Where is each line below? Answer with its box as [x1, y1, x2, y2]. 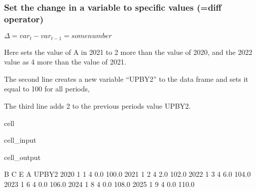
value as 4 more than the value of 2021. [4, 56, 126, 67]
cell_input [4, 135, 36, 145]
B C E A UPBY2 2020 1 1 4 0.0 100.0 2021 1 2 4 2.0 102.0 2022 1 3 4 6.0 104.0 [4, 169, 251, 179]
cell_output [4, 151, 41, 162]
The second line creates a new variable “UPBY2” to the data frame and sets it [4, 73, 248, 84]
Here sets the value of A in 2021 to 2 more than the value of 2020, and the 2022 [4, 46, 252, 57]
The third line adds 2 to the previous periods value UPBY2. [4, 100, 191, 111]
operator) [4, 12, 44, 25]
